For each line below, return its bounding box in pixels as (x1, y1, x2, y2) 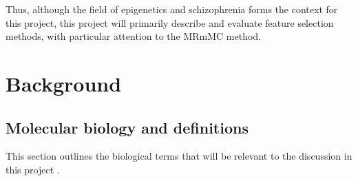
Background (6, 69, 122, 97)
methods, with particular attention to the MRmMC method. (6, 29, 261, 43)
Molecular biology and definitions (6, 116, 249, 138)
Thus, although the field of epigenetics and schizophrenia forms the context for (6, 2, 338, 16)
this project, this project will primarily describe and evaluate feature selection (6, 15, 334, 30)
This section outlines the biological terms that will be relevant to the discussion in (6, 149, 352, 163)
